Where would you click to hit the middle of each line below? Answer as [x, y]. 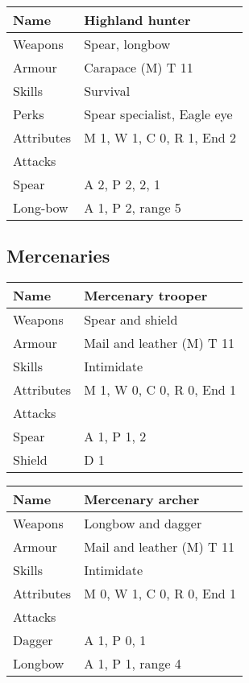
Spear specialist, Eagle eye [158, 114]
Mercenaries [58, 256]
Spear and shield [131, 320]
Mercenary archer [142, 499]
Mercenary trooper [146, 296]
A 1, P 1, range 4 [133, 664]
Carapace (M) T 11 [139, 67]
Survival [107, 91]
